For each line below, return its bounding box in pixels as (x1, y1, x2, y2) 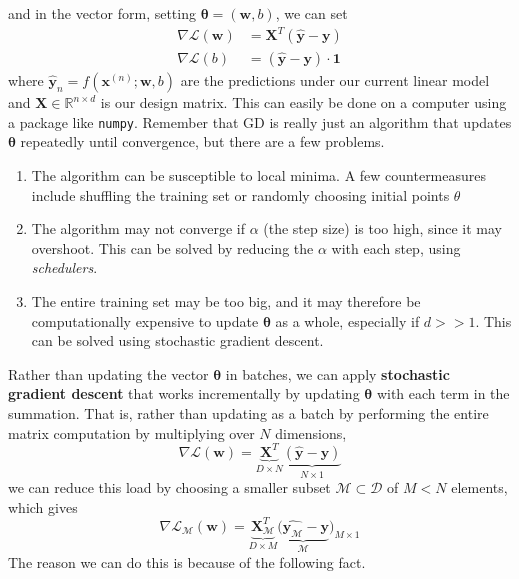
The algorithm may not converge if (31, 218, 245, 239)
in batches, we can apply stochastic (225, 363, 450, 384)
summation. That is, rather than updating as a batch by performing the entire (8, 402, 489, 423)
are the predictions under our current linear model (180, 70, 490, 91)
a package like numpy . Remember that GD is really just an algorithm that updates (8, 111, 512, 132)
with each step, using (331, 237, 461, 258)
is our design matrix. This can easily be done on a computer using (100, 92, 507, 113)
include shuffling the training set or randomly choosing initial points (31, 184, 450, 205)
